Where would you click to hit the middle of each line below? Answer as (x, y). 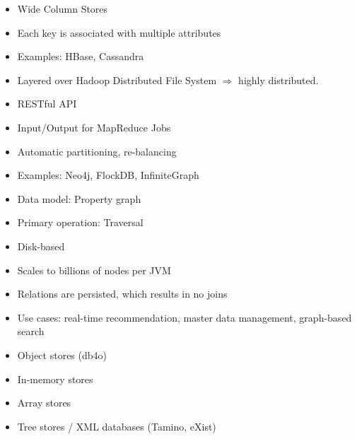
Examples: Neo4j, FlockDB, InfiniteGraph (108, 175)
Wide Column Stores (63, 8)
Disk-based (41, 246)
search (31, 331)
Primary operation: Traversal (80, 222)
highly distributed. (279, 80)
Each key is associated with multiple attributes (119, 32)
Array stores (44, 403)
